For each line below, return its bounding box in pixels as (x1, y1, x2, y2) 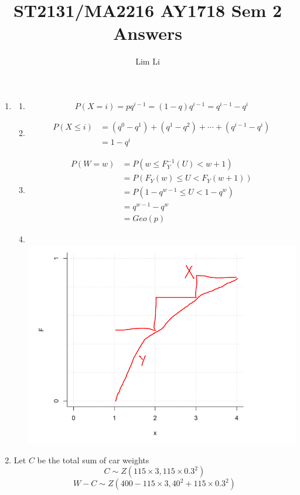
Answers (112, 21, 183, 45)
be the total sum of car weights (37, 453, 149, 466)
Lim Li (135, 55, 160, 67)
